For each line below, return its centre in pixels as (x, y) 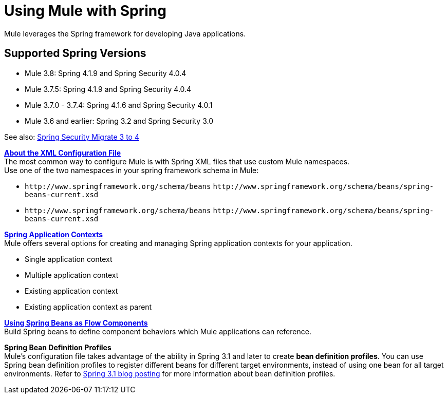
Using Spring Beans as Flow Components (76, 323)
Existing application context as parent (88, 307)
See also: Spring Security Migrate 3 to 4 (72, 137)
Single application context (69, 259)
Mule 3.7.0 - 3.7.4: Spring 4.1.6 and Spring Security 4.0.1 (119, 105)
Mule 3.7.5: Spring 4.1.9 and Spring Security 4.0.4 (108, 89)
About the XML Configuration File (63, 153)
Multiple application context (72, 275)
